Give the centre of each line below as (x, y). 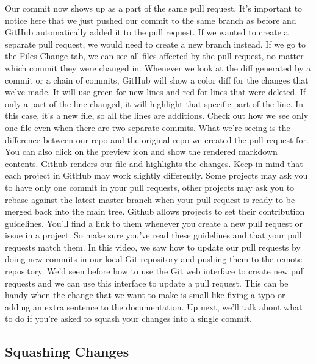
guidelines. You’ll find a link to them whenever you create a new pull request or (154, 223)
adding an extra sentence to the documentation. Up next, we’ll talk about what (154, 306)
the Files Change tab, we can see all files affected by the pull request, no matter (154, 56)
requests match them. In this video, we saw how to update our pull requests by (153, 247)
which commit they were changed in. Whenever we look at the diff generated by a (158, 67)
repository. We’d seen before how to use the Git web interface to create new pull (155, 271)
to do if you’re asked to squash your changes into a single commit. (128, 319)
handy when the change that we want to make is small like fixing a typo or (145, 295)
